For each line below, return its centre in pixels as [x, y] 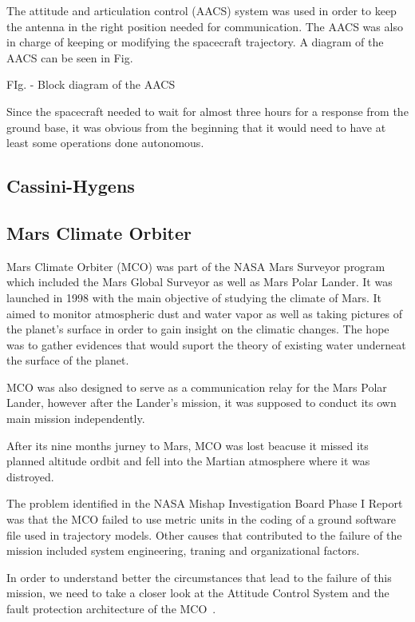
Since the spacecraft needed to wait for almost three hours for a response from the [207, 111]
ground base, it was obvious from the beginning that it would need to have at [196, 127]
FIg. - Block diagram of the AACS [91, 84]
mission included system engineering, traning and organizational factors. [183, 550]
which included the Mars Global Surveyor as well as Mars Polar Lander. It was [200, 282]
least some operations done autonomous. [105, 143]
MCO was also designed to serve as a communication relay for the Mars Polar [197, 387]
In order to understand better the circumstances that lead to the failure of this [199, 577]
